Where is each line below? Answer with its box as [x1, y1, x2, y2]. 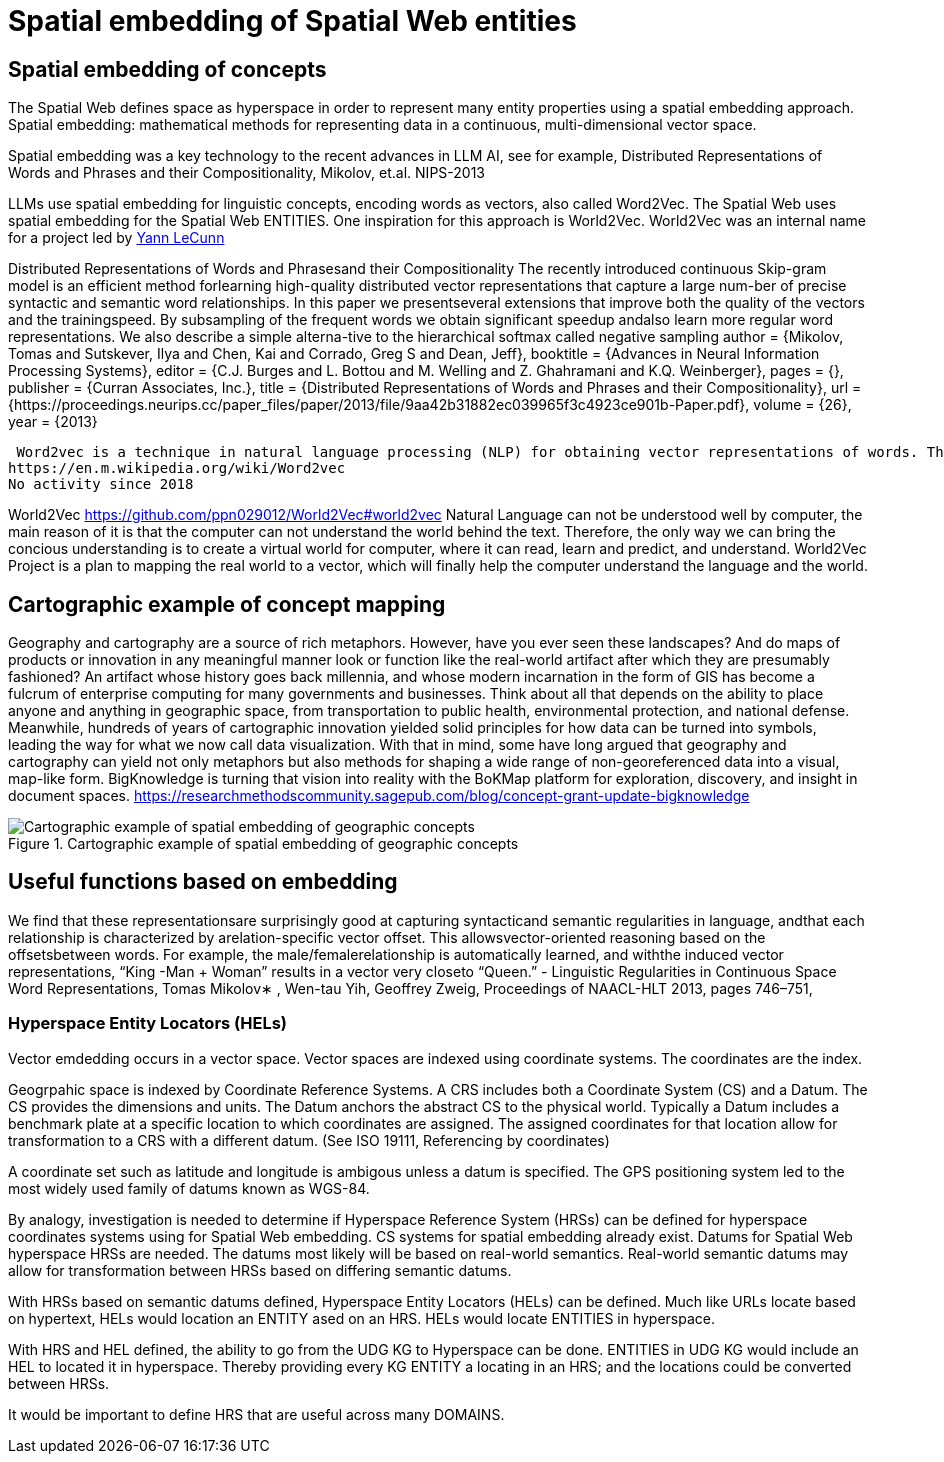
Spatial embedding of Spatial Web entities [8, 4, 577, 38]
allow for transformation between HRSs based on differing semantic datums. [8, 1261, 512, 1279]
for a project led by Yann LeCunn [8, 229, 225, 247]
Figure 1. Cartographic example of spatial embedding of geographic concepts [8, 835, 519, 853]
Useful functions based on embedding [8, 869, 398, 895]
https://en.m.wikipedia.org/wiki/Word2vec [8, 460, 346, 477]
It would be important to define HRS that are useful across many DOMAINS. [8, 1405, 505, 1423]
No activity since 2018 [8, 476, 194, 493]
